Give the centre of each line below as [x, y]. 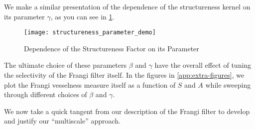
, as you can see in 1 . [82, 16]
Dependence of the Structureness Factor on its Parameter [112, 48]
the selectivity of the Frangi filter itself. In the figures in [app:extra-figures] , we [124, 75]
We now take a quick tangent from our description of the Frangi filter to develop [127, 111]
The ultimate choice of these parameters [65, 65]
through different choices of [46, 94]
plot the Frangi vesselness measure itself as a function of [90, 84]
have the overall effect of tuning [203, 65]
